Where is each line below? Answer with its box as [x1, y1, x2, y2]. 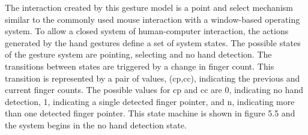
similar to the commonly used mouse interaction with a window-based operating [5, 13, 300, 25]
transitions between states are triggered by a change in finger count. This [5, 59, 274, 72]
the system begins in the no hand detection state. [5, 118, 187, 131]
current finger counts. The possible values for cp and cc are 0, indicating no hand [5, 83, 304, 96]
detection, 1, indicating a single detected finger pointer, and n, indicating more [5, 95, 295, 107]
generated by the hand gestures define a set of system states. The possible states [5, 36, 301, 49]
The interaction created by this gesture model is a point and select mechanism [5, 1, 293, 13]
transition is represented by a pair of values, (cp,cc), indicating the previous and [5, 71, 300, 84]
